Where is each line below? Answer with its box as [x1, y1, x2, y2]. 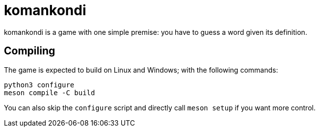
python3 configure [4, 80, 75, 89]
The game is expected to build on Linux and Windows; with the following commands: [4, 65, 278, 74]
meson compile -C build [4, 88, 95, 97]
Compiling [4, 45, 55, 57]
